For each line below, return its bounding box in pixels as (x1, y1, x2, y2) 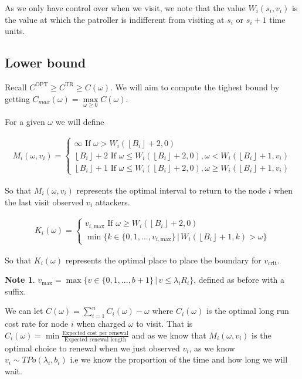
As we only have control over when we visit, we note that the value (5, 2, 246, 13)
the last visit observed (5, 195, 84, 208)
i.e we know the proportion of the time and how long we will (70, 353, 288, 366)
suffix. (5, 285, 26, 297)
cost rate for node (5, 317, 69, 330)
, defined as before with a (194, 273, 285, 286)
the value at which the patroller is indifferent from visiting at (5, 13, 225, 25)
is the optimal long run (206, 304, 289, 317)
